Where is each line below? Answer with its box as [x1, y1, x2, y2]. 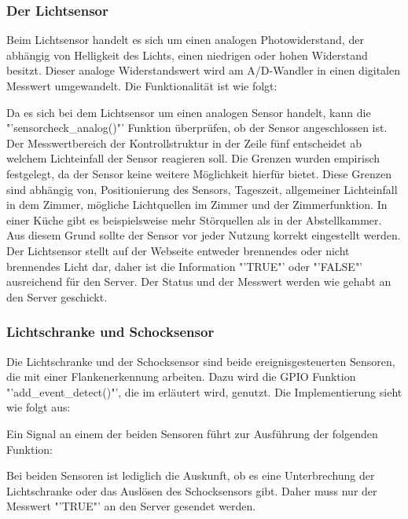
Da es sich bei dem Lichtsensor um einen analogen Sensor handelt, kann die [6, 104, 371, 120]
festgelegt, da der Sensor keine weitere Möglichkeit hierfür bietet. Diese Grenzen [6, 165, 391, 181]
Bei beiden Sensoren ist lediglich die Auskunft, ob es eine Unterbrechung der [6, 467, 375, 484]
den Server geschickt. [6, 288, 108, 305]
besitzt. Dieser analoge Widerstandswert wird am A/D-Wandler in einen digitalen [6, 62, 401, 79]
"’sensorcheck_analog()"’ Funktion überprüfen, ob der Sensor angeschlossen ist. [6, 119, 388, 136]
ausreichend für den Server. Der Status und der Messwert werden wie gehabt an [6, 273, 391, 290]
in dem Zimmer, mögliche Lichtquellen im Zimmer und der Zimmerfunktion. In [6, 196, 388, 213]
